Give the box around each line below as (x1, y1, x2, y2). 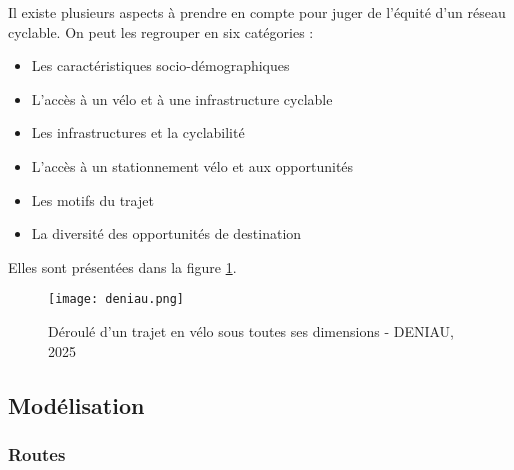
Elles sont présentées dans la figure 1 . (8, 256, 237, 277)
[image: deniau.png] (48, 292, 185, 307)
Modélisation (8, 389, 145, 420)
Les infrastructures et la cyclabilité (31, 122, 245, 143)
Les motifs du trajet (31, 189, 154, 210)
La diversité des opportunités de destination (31, 223, 302, 244)
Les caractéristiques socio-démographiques (31, 55, 290, 76)
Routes (8, 441, 66, 466)
